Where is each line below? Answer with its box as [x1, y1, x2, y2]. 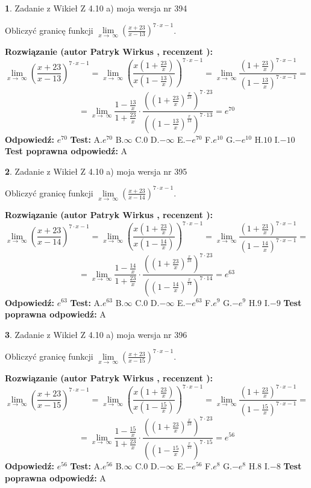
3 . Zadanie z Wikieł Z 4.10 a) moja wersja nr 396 [5, 328, 187, 340]
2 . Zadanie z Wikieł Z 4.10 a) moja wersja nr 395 [5, 164, 187, 177]
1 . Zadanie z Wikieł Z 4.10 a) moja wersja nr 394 [5, 2, 187, 14]
